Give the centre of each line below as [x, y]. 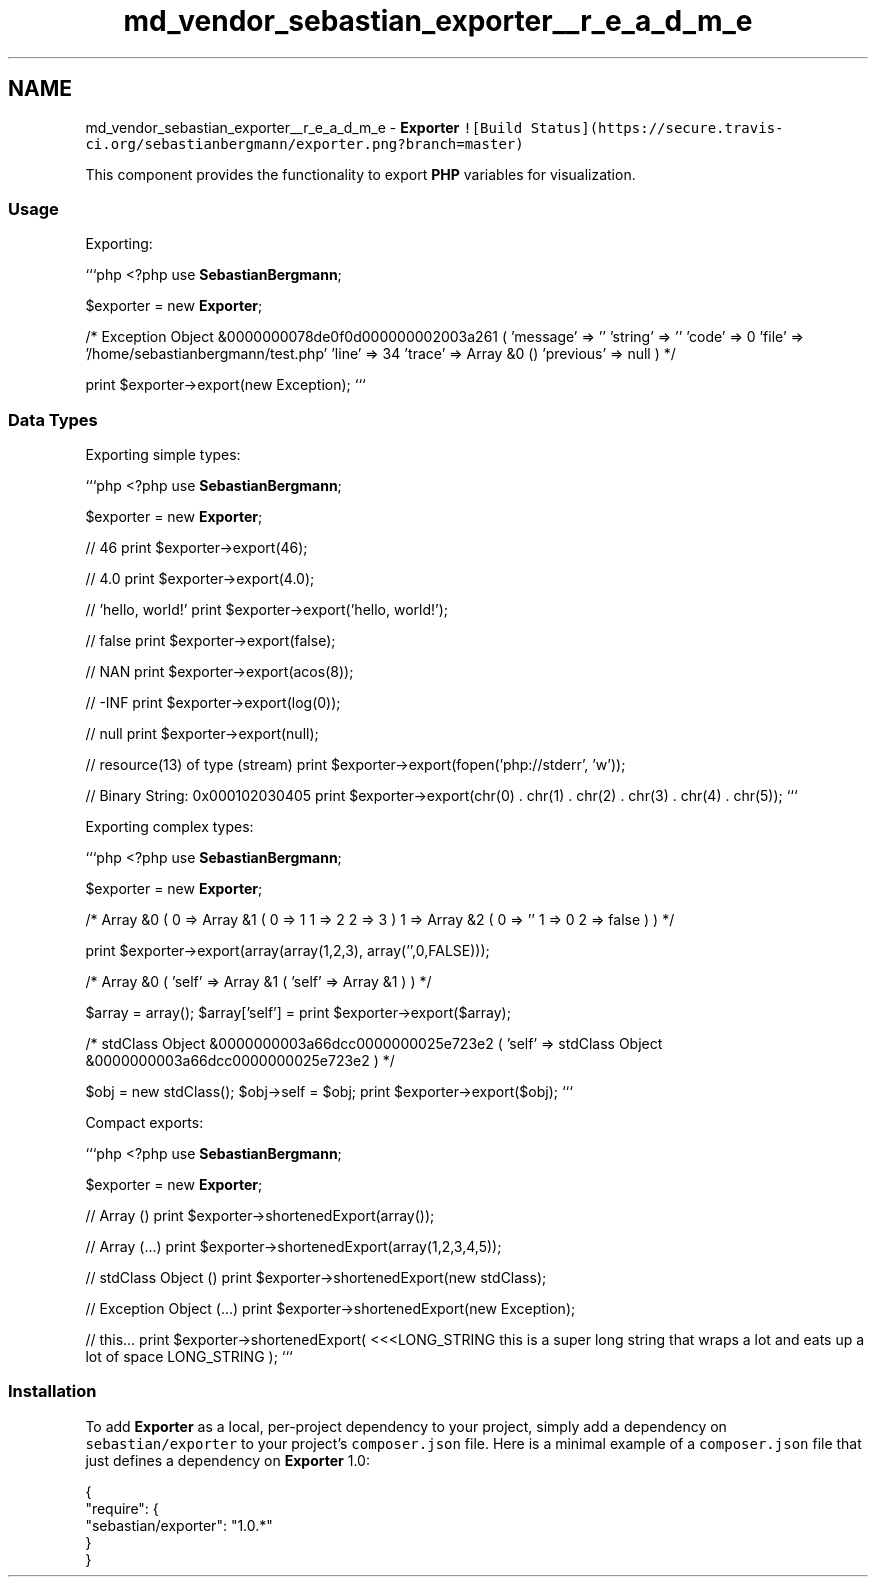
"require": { [122, 1508]
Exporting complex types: [169, 827]
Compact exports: [144, 1123]
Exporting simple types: [163, 455]
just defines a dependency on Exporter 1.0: [227, 1460]
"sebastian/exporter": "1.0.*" [179, 1525]
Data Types [53, 419]
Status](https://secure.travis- [657, 127]
